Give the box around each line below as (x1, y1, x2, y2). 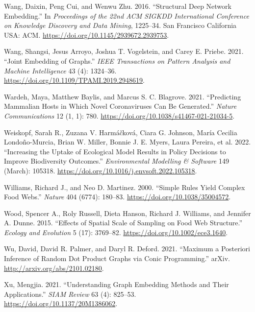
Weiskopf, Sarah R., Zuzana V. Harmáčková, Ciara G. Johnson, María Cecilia (4, 127, 237, 137)
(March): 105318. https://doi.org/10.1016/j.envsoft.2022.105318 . (4, 165, 197, 175)
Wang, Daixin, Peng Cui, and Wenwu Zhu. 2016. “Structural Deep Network (4, 1, 231, 11)
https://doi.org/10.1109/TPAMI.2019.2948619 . (4, 75, 145, 85)
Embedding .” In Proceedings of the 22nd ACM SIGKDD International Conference (4, 10, 249, 21)
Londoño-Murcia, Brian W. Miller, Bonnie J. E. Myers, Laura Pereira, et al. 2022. (4, 137, 251, 147)
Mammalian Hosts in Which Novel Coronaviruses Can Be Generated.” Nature (4, 101, 237, 111)
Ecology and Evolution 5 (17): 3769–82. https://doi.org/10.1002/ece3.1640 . (4, 227, 228, 237)
